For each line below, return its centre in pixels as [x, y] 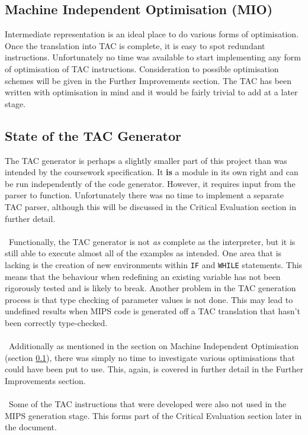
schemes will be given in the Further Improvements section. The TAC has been [148, 80]
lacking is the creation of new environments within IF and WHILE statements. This [154, 264]
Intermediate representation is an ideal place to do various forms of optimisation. [152, 34]
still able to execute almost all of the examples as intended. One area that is [143, 253]
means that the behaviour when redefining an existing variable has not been [143, 276]
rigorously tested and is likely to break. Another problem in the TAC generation [150, 288]
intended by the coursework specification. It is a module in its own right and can [152, 172]
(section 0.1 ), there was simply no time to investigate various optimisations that [150, 357]
